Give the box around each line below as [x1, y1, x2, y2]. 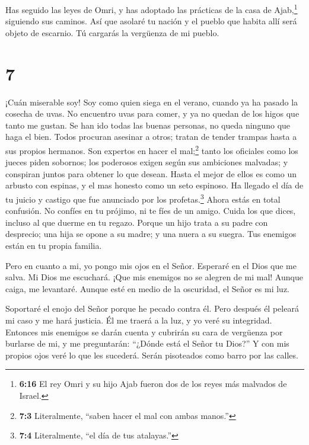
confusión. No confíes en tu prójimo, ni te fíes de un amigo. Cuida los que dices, [5, 204, 296, 217]
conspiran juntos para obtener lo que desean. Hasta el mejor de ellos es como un [5, 167, 297, 180]
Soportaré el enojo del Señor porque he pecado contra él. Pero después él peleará [5, 302, 299, 315]
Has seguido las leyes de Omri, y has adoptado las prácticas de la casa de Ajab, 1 [5, 2, 298, 15]
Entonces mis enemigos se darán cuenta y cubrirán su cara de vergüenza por [5, 325, 283, 338]
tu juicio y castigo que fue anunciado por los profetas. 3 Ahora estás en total [5, 191, 281, 205]
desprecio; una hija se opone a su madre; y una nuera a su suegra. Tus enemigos [5, 228, 297, 240]
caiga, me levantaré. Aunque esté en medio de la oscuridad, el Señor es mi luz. [5, 282, 290, 294]
